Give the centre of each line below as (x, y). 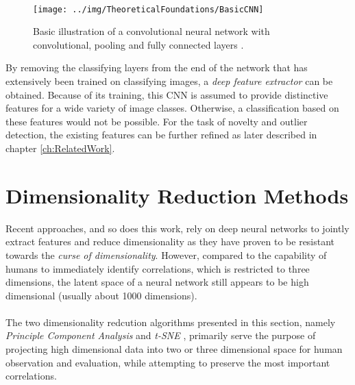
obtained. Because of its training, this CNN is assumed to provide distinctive (167, 94)
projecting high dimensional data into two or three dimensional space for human (174, 349)
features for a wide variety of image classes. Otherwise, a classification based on (172, 108)
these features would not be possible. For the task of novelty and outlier (157, 121)
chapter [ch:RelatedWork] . (60, 148)
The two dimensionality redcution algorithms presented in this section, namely (171, 322)
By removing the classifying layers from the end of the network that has (157, 67)
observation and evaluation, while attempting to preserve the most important (168, 362)
